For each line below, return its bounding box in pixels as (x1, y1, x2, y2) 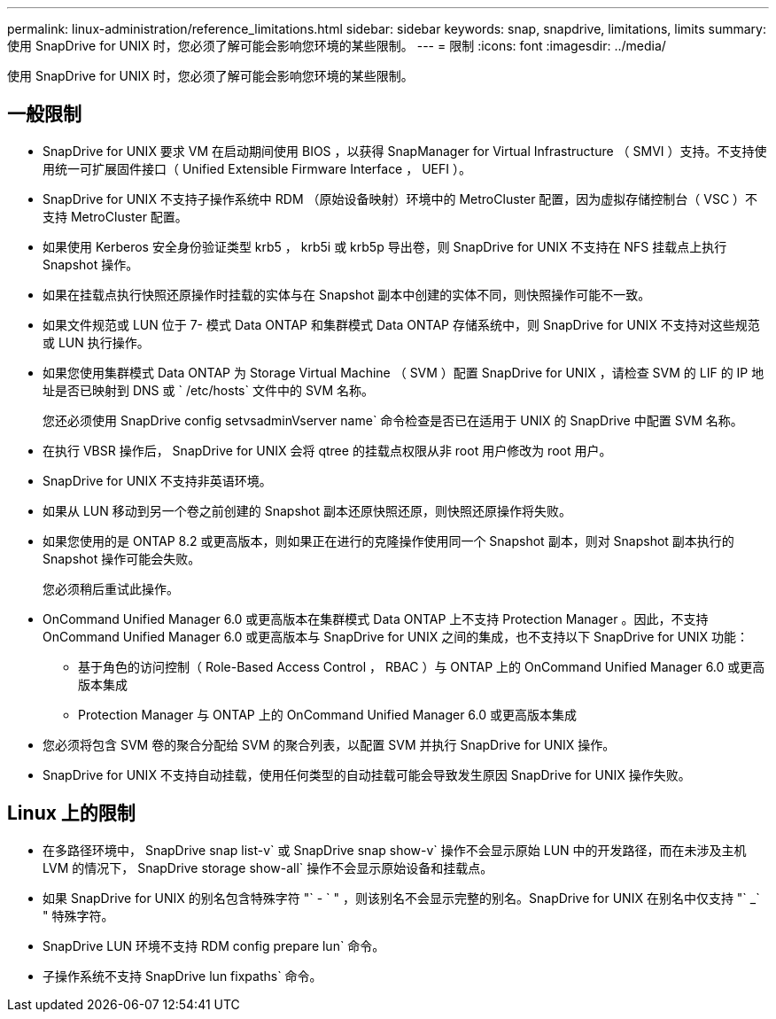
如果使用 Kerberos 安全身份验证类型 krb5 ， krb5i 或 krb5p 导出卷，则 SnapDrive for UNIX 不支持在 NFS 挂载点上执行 (43, 238, 727, 254)
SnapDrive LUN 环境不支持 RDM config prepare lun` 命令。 (43, 937, 385, 953)
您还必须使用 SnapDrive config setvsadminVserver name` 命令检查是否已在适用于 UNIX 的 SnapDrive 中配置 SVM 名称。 (43, 412, 743, 428)
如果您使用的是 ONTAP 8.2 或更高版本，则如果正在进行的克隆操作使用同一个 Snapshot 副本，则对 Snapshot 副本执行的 (43, 533, 734, 548)
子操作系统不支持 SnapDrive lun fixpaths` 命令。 (43, 968, 322, 984)
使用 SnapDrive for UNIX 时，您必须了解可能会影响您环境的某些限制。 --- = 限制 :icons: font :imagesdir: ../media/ (7, 38, 666, 53)
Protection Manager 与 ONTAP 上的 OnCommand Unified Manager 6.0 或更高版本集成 (78, 706, 578, 722)
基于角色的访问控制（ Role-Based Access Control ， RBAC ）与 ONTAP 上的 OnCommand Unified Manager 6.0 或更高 (78, 658, 765, 674)
